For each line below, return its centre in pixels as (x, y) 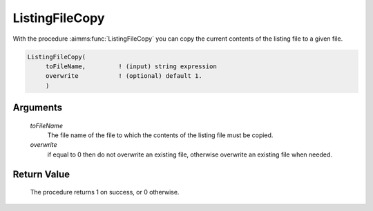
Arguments (38, 108)
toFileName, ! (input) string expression (131, 66)
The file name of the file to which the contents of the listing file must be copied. (160, 135)
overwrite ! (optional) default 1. (124, 76)
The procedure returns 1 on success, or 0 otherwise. (105, 192)
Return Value (41, 174)
